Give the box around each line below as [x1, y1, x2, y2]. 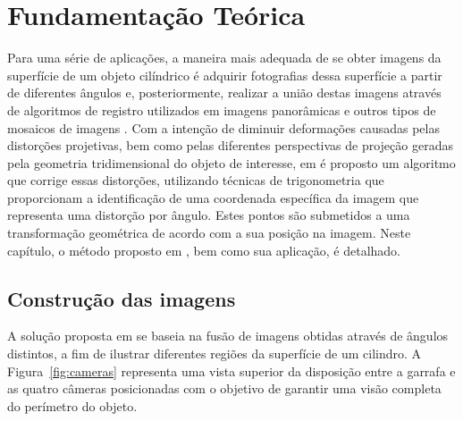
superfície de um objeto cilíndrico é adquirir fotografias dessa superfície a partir [7, 65, 442, 84]
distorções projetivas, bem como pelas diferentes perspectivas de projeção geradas [7, 136, 453, 155]
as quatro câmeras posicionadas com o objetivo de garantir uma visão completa [7, 379, 442, 398]
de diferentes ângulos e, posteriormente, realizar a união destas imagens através [7, 83, 442, 102]
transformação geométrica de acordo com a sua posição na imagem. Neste [7, 223, 411, 242]
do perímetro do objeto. [7, 396, 138, 415]
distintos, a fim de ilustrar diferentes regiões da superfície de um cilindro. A [7, 344, 422, 363]
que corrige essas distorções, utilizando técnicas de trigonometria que [7, 171, 384, 189]
